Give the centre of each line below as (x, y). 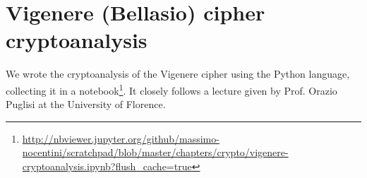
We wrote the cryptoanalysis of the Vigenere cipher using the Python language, (178, 74)
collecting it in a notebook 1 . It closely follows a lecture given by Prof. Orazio (172, 89)
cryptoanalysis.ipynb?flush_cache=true (107, 166)
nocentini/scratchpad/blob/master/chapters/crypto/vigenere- (155, 152)
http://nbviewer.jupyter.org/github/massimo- (121, 138)
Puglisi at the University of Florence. (86, 104)
